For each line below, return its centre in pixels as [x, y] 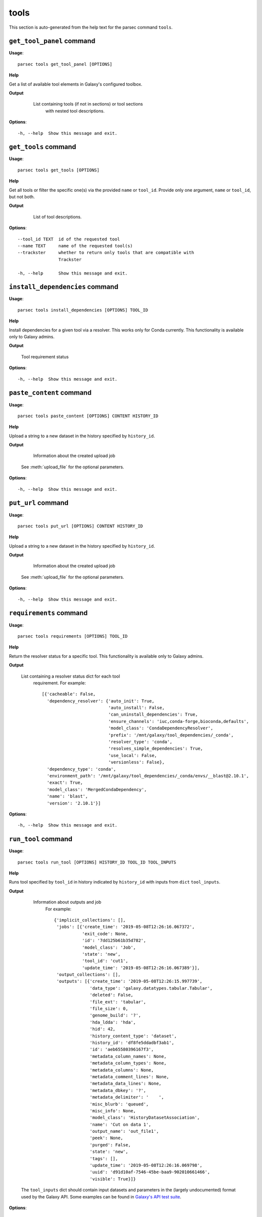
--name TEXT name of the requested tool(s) [75, 246]
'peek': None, [106, 1138]
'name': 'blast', [67, 796]
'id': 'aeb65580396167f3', [122, 1050]
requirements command [48, 613]
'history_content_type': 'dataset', [133, 1036]
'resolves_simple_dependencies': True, [156, 749]
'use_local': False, [133, 755]
